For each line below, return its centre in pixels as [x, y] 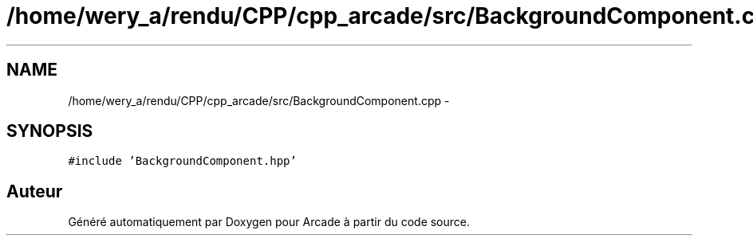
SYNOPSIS [50, 131]
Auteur [35, 191]
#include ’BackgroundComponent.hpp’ [182, 161]
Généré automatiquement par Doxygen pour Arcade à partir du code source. [269, 222]
